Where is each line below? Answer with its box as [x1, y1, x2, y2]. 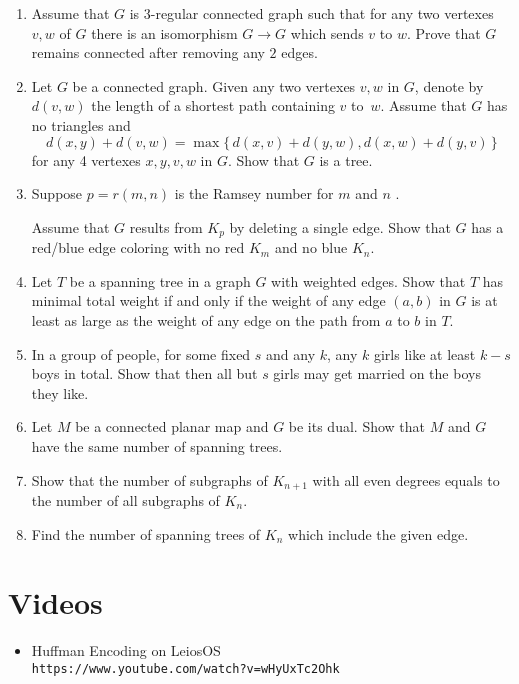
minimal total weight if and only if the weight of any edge [31, 290, 386, 311]
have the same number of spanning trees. [31, 435, 283, 456]
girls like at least [373, 343, 476, 364]
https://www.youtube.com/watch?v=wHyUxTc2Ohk [31, 661, 340, 676]
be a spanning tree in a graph [69, 270, 251, 291]
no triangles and [31, 114, 131, 135]
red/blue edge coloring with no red [31, 237, 245, 258]
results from [129, 216, 203, 237]
